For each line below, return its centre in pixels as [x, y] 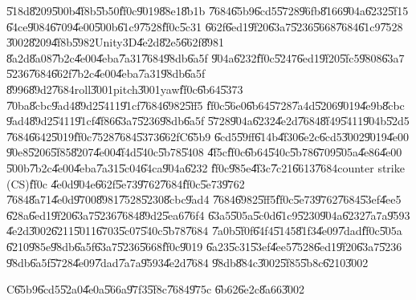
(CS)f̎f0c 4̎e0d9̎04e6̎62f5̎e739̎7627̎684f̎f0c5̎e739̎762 [126, 183]
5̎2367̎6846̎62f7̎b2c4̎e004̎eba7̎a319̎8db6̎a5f [106, 73]
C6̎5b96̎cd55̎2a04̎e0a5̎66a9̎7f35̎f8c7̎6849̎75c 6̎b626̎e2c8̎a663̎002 [155, 289]
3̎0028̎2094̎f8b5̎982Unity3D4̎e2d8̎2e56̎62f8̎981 [115, 42]
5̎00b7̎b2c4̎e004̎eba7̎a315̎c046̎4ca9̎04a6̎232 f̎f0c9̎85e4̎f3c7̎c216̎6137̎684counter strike [206, 167]
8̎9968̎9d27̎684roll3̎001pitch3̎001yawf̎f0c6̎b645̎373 [125, 89]
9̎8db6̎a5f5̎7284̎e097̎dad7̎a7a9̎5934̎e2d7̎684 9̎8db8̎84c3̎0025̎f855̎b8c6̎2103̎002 [188, 262]
